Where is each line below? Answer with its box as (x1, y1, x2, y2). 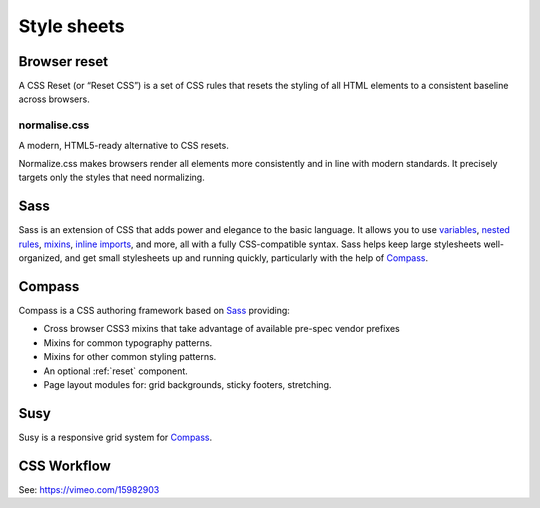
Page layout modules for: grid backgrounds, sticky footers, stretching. (43, 378, 332, 390)
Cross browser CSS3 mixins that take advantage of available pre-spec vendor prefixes (43, 323, 400, 335)
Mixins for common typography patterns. (43, 336, 213, 349)
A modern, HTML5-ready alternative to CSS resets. (18, 139, 229, 151)
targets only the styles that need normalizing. (18, 171, 205, 184)
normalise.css (18, 118, 90, 132)
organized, (18, 252, 63, 264)
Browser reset (18, 53, 109, 70)
